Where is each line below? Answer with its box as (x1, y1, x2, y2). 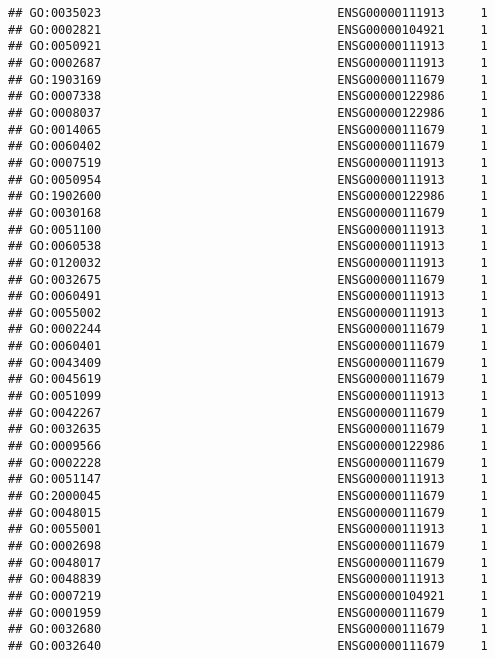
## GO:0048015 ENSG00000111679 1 (8, 505, 488, 520)
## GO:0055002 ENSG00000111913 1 (8, 305, 488, 320)
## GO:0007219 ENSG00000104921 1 (8, 588, 488, 603)
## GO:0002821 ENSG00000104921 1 (8, 22, 488, 37)
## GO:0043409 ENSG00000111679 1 (8, 355, 488, 370)
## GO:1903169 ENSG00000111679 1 (8, 72, 488, 87)
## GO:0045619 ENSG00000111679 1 (8, 372, 488, 387)
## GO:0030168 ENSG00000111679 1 (8, 205, 488, 220)
